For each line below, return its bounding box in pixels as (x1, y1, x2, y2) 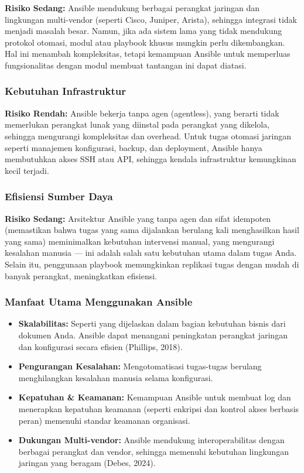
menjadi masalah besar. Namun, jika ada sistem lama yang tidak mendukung (5, 25, 282, 37)
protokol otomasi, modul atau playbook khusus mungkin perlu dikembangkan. (5, 36, 285, 48)
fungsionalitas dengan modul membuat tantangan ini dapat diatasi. (5, 59, 247, 71)
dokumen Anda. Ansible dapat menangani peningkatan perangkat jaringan (18, 328, 288, 341)
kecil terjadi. (5, 164, 49, 176)
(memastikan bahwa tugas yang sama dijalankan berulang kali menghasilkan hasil (5, 224, 299, 236)
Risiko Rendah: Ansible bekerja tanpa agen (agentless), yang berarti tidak (5, 107, 279, 119)
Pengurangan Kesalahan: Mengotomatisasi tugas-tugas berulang (18, 360, 262, 372)
